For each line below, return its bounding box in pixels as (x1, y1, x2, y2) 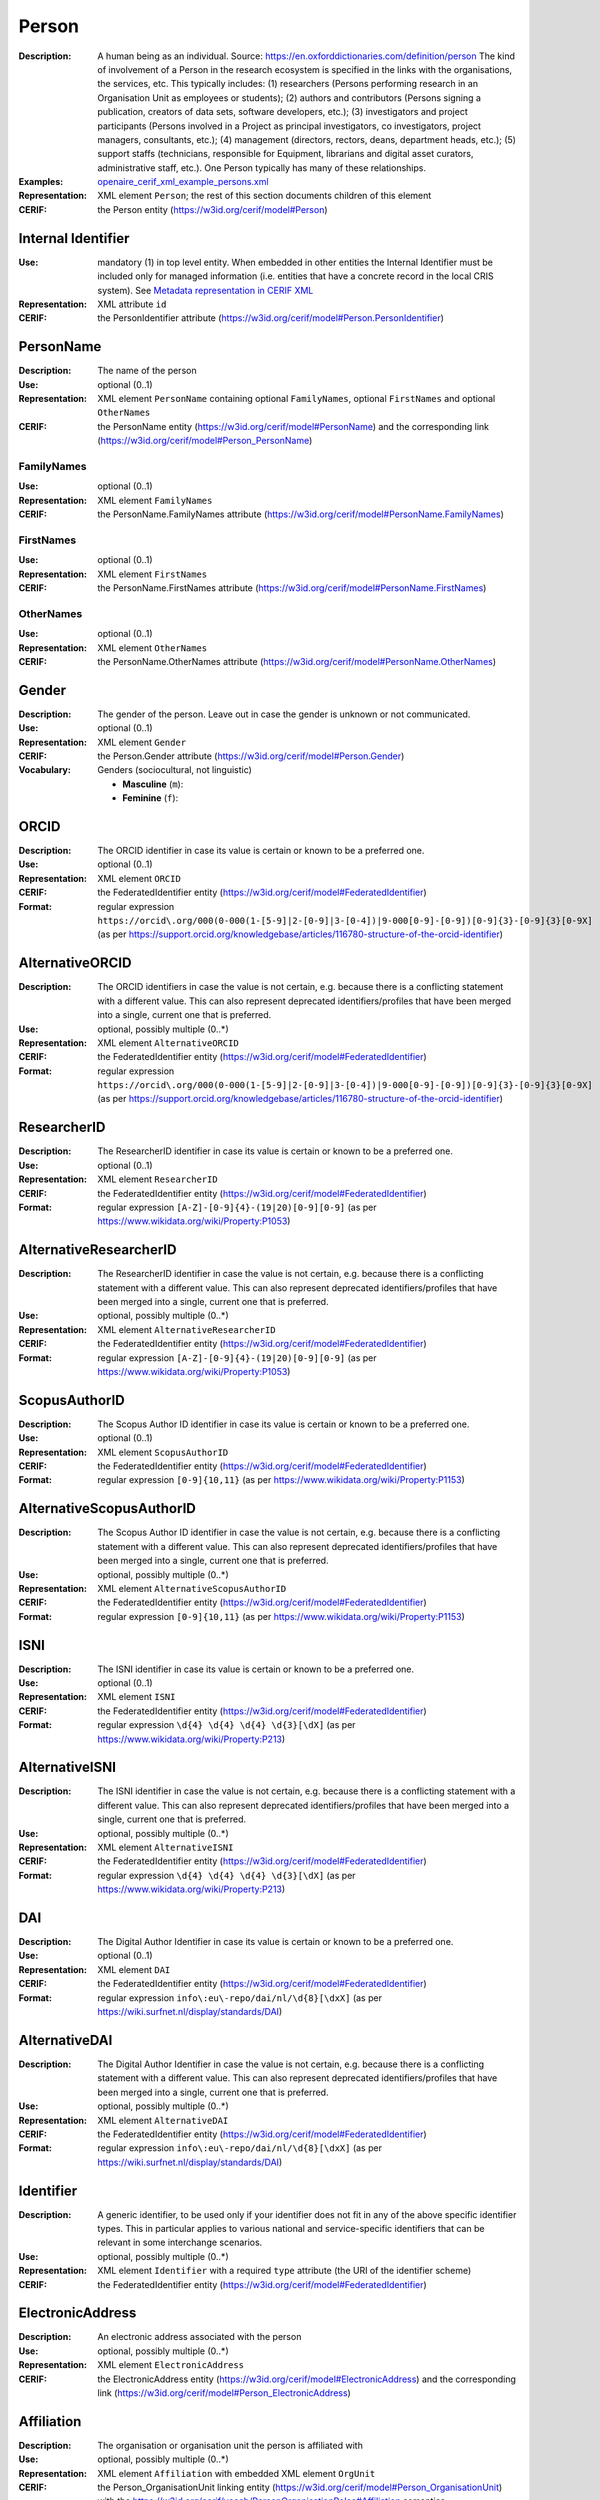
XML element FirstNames (97, 568, 208, 580)
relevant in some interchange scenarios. (97, 2236, 263, 2249)
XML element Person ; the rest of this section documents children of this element (97, 190, 432, 202)
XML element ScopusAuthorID (97, 1446, 229, 1458)
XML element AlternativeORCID (97, 1036, 239, 1049)
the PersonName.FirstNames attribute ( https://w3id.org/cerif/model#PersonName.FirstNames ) (97, 582, 487, 594)
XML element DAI (97, 1963, 171, 1975)
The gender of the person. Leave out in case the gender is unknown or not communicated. (97, 708, 471, 720)
